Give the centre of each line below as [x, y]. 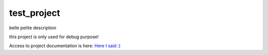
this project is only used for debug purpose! [54, 37]
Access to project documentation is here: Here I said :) [65, 46]
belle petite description [33, 28]
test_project [35, 13]
